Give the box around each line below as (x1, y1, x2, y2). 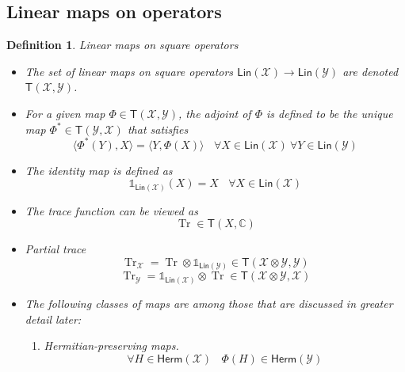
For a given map (25, 104, 105, 121)
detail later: (25, 310, 82, 327)
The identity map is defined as (25, 161, 173, 178)
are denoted (342, 63, 399, 79)
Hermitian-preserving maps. (44, 337, 179, 354)
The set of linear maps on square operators (25, 63, 234, 79)
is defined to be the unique (266, 104, 393, 121)
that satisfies (127, 120, 189, 137)
